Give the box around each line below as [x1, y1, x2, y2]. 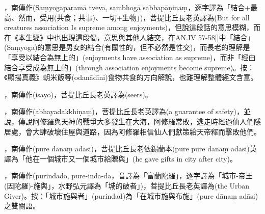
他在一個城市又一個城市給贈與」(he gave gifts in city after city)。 [25, 153, 237, 164]
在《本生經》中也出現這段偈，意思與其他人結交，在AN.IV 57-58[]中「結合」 [4, 32, 255, 42]
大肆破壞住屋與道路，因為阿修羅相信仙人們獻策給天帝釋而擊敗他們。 [32, 126, 261, 137]
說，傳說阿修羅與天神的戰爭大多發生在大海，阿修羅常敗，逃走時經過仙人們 [4, 116, 254, 126]
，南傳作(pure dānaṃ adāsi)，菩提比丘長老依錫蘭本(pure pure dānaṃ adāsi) [4, 143, 250, 154]
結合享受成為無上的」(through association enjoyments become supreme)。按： [4, 62, 255, 72]
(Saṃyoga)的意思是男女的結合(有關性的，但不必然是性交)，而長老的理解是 [4, 42, 250, 52]
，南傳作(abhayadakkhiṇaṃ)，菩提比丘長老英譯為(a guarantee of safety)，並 [4, 106, 251, 117]
